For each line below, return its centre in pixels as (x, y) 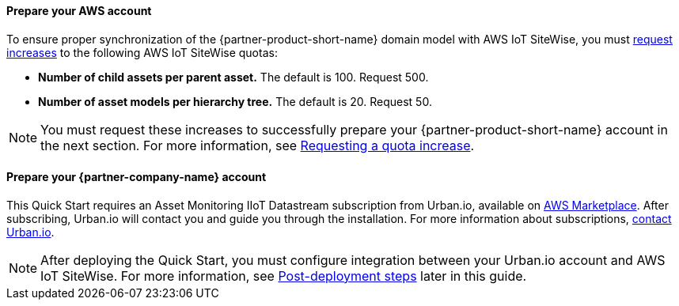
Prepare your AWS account (79, 11)
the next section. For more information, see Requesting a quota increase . (258, 145)
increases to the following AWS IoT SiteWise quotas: (142, 52)
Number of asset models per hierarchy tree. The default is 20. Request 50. (235, 101)
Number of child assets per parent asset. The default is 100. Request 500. (233, 77)
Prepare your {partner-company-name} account (137, 177)
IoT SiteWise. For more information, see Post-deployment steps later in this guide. (284, 276)
